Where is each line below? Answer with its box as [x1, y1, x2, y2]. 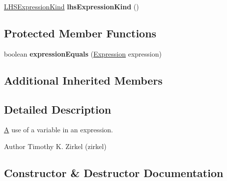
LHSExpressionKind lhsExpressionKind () [4, 1, 139, 11]
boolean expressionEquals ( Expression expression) [4, 48, 162, 59]
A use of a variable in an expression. [4, 124, 113, 135]
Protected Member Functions [4, 25, 157, 40]
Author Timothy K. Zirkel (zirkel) [4, 141, 107, 151]
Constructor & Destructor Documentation [4, 165, 224, 180]
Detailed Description [4, 101, 112, 117]
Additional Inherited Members [4, 72, 163, 88]
